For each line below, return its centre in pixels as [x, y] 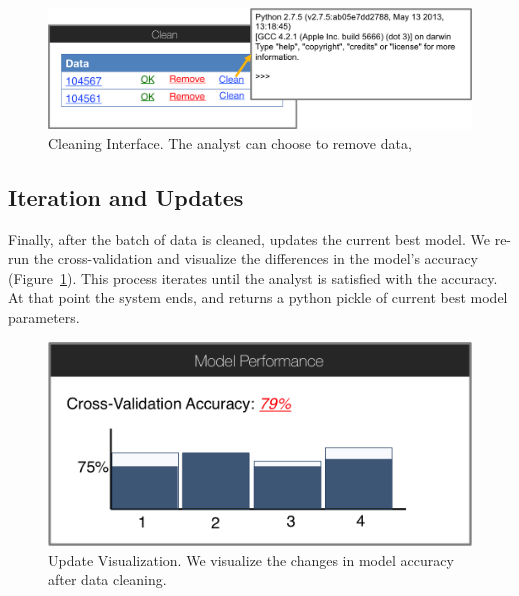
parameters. [44, 317]
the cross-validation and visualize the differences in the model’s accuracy [255, 258]
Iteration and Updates [126, 196]
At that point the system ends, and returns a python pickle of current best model [258, 297]
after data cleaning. [107, 579]
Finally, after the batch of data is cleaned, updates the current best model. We [249, 238]
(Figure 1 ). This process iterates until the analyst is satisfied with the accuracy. [253, 277]
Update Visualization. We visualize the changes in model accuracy [251, 559]
